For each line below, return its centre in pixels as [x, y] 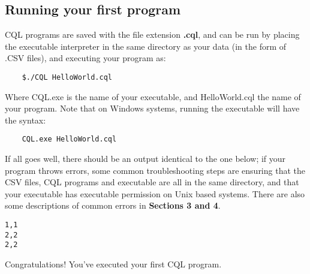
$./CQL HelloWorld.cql [67, 77]
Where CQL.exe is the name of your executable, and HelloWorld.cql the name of [153, 96]
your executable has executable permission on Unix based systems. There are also [155, 193]
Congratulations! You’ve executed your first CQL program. [113, 264]
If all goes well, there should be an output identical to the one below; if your [145, 159]
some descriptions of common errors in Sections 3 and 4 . [113, 205]
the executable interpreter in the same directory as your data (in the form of [146, 46]
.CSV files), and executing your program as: [85, 58]
